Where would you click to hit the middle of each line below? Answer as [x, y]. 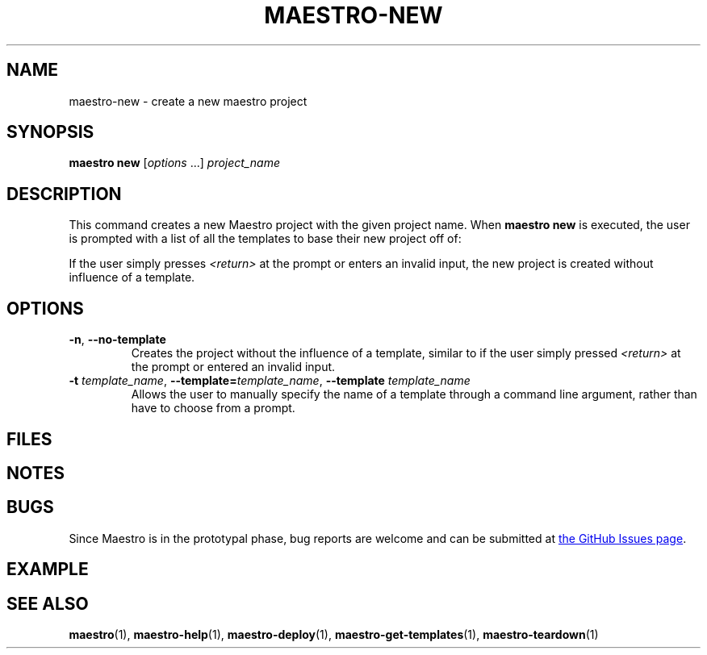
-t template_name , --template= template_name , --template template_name [270, 381]
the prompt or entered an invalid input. [233, 367]
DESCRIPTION [64, 194]
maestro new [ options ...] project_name [174, 163]
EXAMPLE [48, 569]
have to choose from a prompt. [213, 408]
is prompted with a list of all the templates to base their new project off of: [265, 239]
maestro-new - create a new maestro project [188, 101]
